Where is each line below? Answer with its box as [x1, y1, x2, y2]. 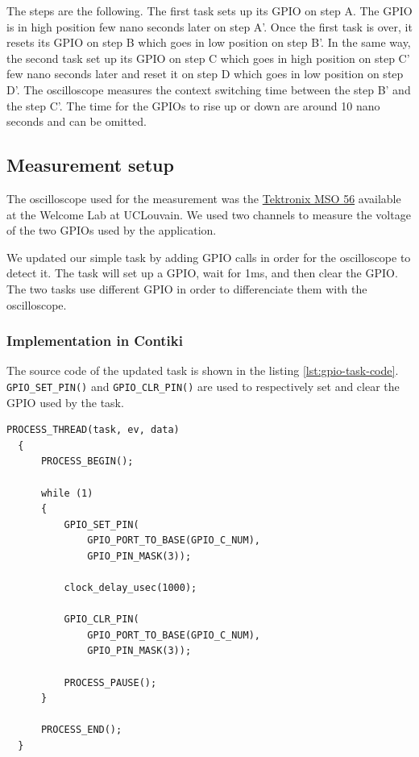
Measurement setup [6, 152, 174, 177]
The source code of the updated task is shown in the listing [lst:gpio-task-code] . [6, 362, 399, 379]
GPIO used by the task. [6, 393, 124, 410]
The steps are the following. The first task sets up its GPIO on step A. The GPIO [6, 2, 413, 19]
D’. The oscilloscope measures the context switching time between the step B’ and [6, 81, 411, 98]
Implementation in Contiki [6, 331, 183, 351]
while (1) [40, 487, 93, 499]
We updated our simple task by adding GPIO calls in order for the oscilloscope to [6, 248, 411, 265]
